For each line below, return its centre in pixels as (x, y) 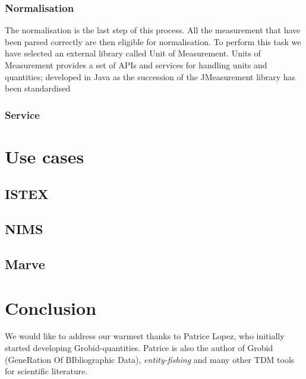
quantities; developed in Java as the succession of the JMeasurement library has (150, 76)
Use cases (45, 156)
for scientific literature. (46, 371)
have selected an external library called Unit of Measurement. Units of (133, 53)
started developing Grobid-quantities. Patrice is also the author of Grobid (139, 348)
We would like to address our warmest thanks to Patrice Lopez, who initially (145, 336)
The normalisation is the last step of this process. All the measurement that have (153, 30)
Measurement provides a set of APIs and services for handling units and (136, 65)
